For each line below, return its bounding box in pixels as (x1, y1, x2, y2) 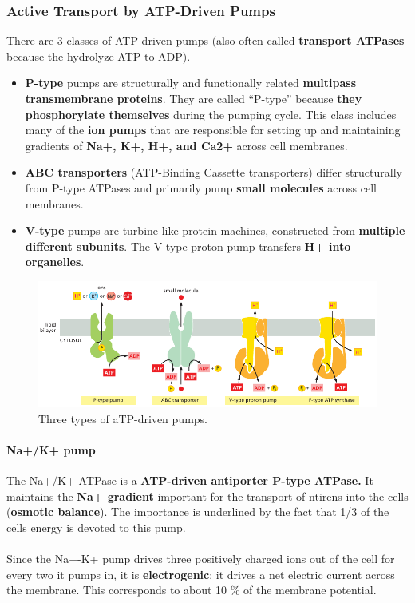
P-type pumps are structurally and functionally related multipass (25, 74, 357, 91)
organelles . (25, 253, 85, 270)
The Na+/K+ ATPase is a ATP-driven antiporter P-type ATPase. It (6, 472, 373, 489)
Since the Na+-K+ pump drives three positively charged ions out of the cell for (6, 550, 395, 567)
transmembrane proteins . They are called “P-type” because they (25, 90, 362, 106)
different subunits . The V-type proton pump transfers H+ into (25, 237, 351, 254)
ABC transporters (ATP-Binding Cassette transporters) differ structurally (25, 164, 402, 181)
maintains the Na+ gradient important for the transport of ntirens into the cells (6, 487, 409, 504)
